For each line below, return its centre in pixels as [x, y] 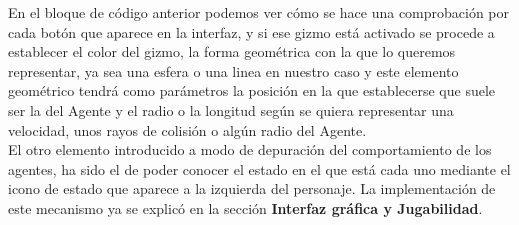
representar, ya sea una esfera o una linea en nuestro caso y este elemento [233, 70]
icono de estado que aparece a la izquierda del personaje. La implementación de [252, 188]
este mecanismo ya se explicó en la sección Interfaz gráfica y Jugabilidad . [245, 207]
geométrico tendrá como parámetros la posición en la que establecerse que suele [252, 90]
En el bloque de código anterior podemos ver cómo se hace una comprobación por [259, 12]
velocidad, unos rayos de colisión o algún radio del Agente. [187, 129]
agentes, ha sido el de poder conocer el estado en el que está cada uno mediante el [259, 168]
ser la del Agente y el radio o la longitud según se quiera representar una [231, 109]
